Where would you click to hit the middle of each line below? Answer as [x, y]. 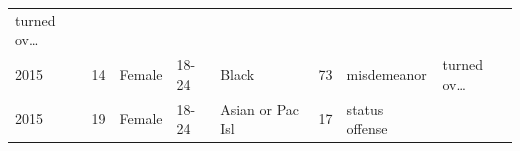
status [365, 108]
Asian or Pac [260, 108]
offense [367, 128]
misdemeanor [386, 73]
